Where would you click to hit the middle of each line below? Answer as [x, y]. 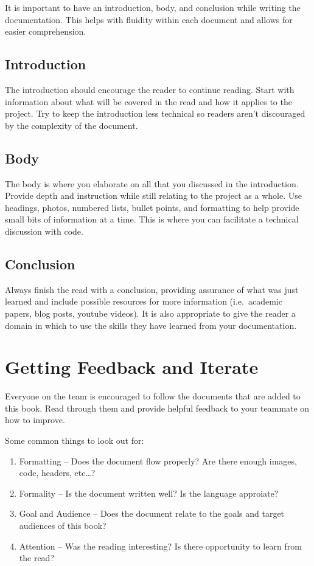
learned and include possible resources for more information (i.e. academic [144, 301]
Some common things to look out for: [75, 440]
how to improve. [35, 420]
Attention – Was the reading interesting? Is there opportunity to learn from [160, 546]
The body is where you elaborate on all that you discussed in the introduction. [152, 183]
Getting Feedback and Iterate [132, 367]
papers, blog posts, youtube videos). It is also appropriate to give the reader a [150, 313]
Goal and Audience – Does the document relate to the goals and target [152, 513]
